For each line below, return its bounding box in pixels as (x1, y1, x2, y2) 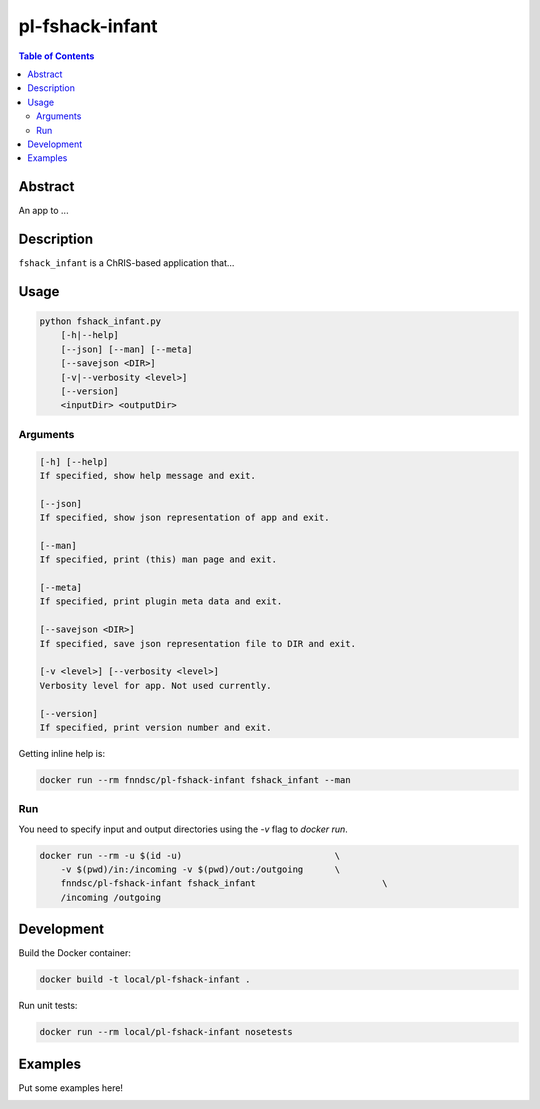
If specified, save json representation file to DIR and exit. (39, 638, 357, 649)
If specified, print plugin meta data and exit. (39, 596, 283, 607)
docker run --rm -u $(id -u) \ (39, 850, 341, 861)
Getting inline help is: (18, 747, 105, 759)
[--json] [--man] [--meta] (60, 343, 194, 355)
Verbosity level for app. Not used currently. (39, 680, 272, 691)
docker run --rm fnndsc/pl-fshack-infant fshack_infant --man (39, 774, 351, 785)
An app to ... (18, 205, 69, 217)
